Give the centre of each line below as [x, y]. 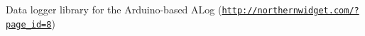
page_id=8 [29, 24]
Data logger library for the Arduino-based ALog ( [114, 9]
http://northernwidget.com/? [290, 11]
